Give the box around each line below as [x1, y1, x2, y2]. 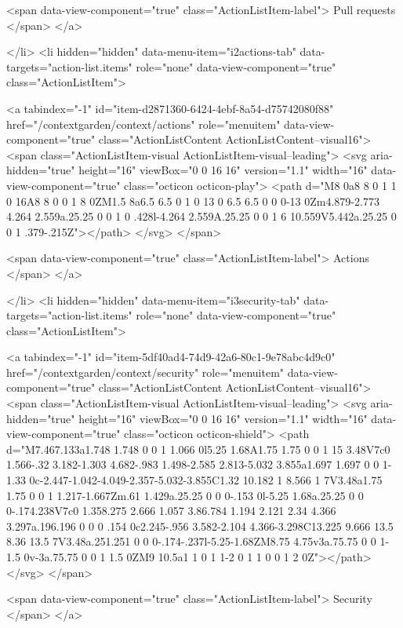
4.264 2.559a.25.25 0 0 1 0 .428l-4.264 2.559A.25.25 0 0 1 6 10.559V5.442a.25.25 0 [6, 208, 397, 225]
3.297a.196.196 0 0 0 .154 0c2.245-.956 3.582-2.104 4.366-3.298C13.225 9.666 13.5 [6, 517, 394, 534]
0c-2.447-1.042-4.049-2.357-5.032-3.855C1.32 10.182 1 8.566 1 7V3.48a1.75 [29, 472, 383, 488]
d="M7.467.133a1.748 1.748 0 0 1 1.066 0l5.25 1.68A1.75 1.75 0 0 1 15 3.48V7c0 [6, 440, 390, 457]
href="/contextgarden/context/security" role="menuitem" [6, 363, 285, 380]
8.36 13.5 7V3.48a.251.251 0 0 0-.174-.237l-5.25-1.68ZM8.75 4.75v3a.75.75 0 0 [6, 533, 376, 549]
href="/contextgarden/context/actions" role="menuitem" [6, 115, 281, 132]
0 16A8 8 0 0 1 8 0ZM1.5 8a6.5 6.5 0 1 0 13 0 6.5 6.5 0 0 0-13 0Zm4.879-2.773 [6, 192, 379, 209]
